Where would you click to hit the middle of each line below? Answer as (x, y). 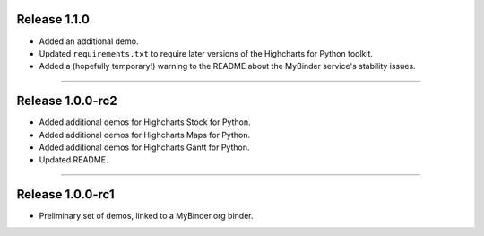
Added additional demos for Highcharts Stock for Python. (145, 122)
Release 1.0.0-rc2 (67, 101)
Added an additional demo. (89, 41)
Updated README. (73, 160)
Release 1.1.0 (53, 19)
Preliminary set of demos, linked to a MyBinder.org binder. (146, 216)
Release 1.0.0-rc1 (66, 194)
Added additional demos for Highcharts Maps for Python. (145, 135)
